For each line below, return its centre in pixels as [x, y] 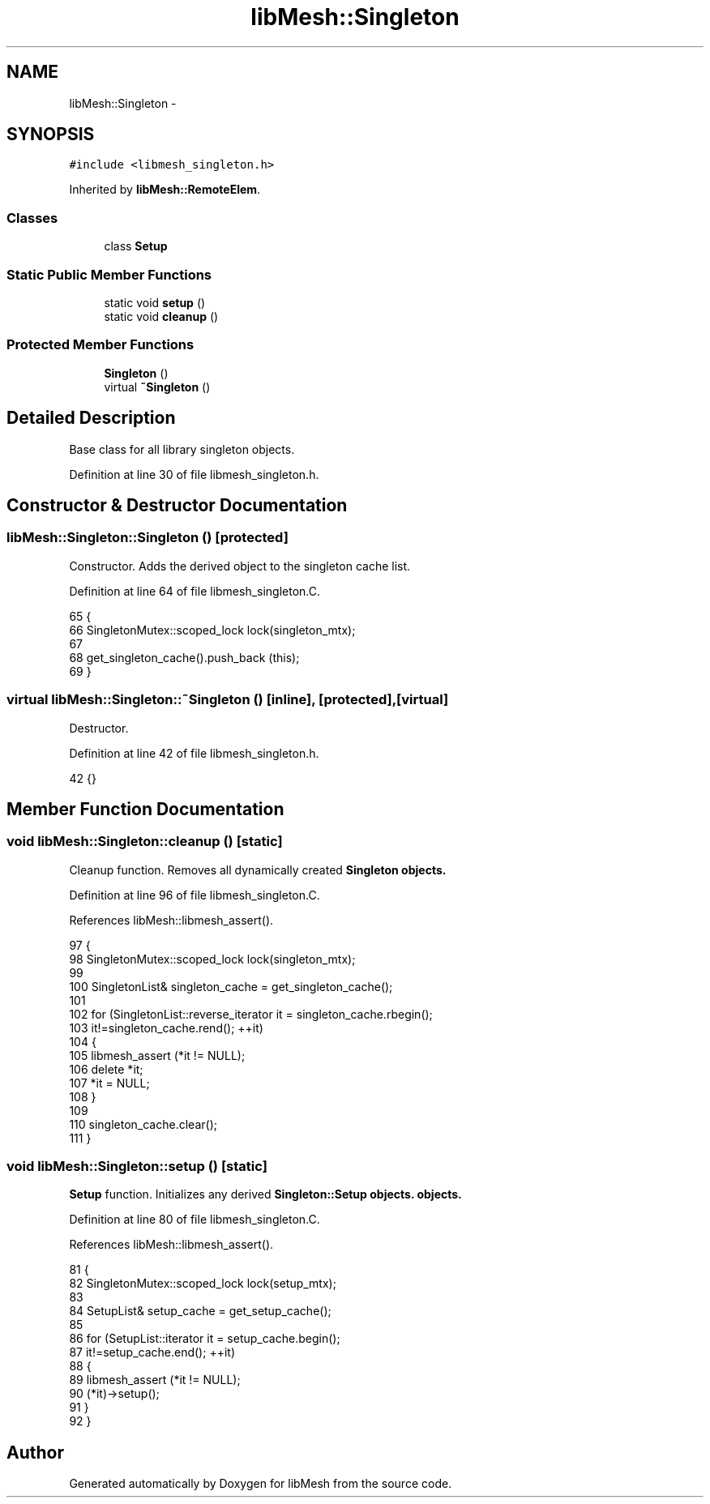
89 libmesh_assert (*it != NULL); [155, 1380]
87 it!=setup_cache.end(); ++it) [152, 1352]
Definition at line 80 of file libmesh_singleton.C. [195, 1220]
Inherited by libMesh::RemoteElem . [165, 190]
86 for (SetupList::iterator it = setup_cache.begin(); [205, 1339]
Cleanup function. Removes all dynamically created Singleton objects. [258, 869]
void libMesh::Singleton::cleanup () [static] [145, 842]
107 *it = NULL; [109, 1083]
